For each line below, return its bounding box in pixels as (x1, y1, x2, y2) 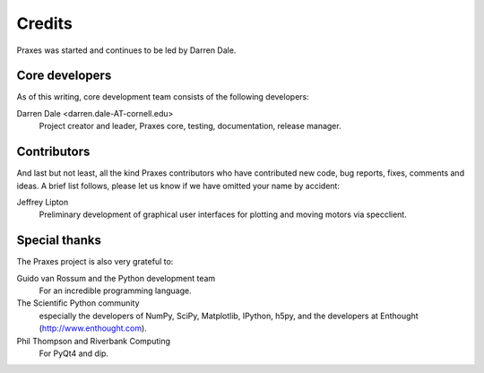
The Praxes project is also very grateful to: (16, 256, 174, 267)
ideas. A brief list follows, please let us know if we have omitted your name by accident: (16, 180, 341, 191)
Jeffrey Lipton (16, 196, 69, 207)
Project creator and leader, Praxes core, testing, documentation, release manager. (39, 121, 341, 132)
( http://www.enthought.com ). (39, 323, 147, 334)
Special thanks (16, 233, 102, 248)
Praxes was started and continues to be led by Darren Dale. (16, 45, 237, 56)
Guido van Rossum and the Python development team (16, 273, 216, 283)
